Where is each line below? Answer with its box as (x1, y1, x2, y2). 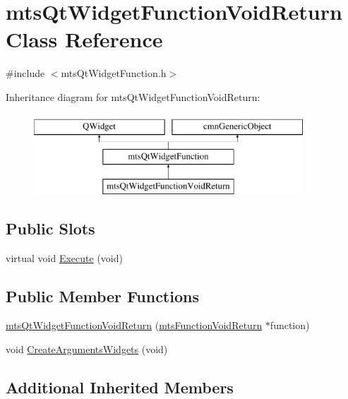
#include (6, 66, 45, 81)
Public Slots (6, 217, 95, 239)
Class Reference (6, 25, 163, 54)
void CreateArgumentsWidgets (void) (6, 342, 168, 357)
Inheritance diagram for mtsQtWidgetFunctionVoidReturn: (6, 89, 260, 104)
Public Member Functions (6, 285, 199, 306)
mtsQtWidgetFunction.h (61, 66, 167, 81)
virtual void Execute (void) (6, 250, 123, 265)
